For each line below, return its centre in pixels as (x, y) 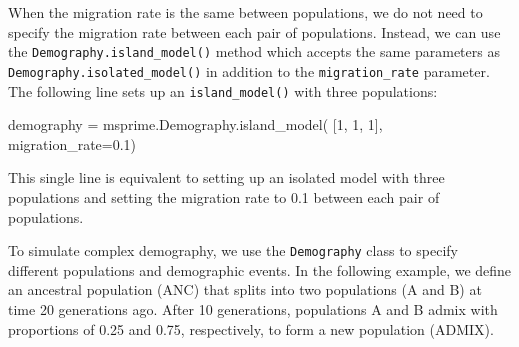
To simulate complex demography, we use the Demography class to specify (233, 250)
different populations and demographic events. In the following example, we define (260, 269)
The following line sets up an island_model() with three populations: (223, 90)
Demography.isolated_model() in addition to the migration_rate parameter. (249, 70)
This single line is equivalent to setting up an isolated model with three (226, 177)
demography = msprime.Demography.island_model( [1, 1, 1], (195, 124)
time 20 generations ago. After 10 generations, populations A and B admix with (253, 308)
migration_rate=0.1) (72, 143)
